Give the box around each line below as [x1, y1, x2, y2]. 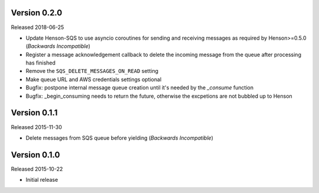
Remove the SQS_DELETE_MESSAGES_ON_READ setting [25, 67, 159, 75]
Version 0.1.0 [11, 150, 60, 160]
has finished [25, 59, 56, 66]
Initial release [25, 176, 58, 184]
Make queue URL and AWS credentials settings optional [25, 76, 162, 83]
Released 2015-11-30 [11, 123, 62, 130]
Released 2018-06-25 [11, 24, 64, 31]
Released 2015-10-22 [11, 165, 63, 172]
